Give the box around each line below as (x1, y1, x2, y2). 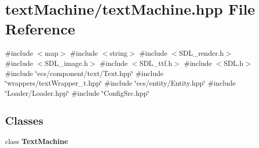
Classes (5, 112, 44, 128)
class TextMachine (5, 136, 68, 146)
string (109, 48, 128, 58)
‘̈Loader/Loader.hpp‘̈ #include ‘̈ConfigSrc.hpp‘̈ (5, 87, 150, 98)
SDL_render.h (179, 48, 224, 58)
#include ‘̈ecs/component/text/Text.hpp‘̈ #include (5, 67, 164, 78)
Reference (5, 18, 75, 39)
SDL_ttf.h (139, 57, 172, 68)
